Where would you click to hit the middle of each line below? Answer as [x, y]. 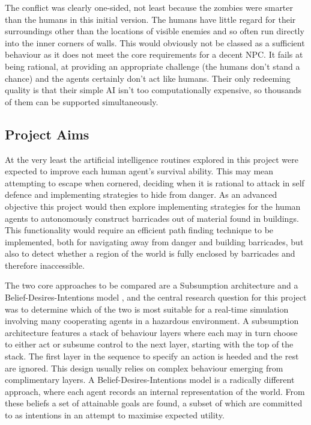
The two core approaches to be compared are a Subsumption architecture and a [152, 285]
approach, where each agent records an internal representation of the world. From [155, 391]
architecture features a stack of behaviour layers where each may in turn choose [151, 332]
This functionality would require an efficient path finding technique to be [139, 230]
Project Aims [47, 134]
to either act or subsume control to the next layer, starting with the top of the [149, 344]
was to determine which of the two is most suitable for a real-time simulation [147, 309]
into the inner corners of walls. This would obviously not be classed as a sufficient [155, 42]
